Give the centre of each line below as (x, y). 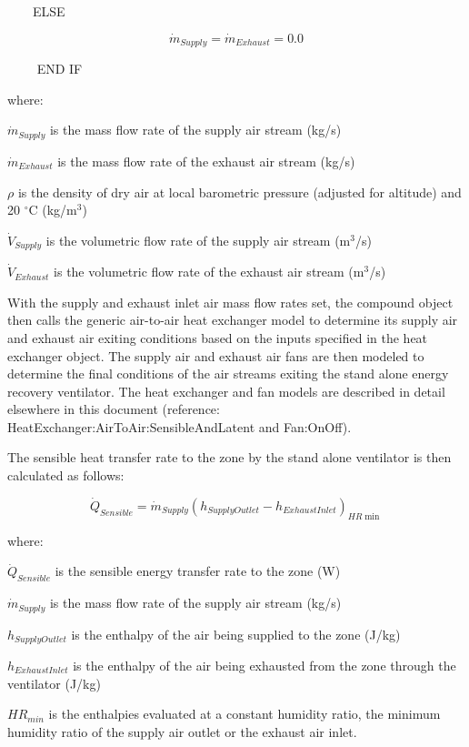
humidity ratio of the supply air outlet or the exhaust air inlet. (182, 731)
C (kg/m (53, 210)
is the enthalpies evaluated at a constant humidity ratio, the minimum (244, 714)
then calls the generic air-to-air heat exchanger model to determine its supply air (233, 320)
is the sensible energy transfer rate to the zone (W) (198, 571)
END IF (60, 69)
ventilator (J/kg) (54, 683)
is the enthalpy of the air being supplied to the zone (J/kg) (236, 634)
